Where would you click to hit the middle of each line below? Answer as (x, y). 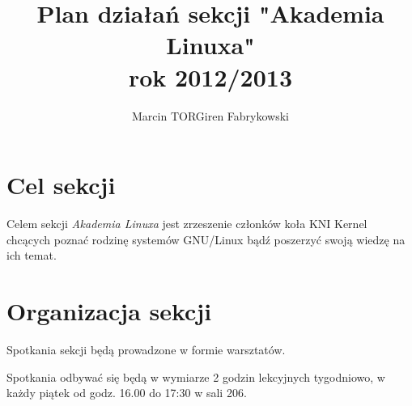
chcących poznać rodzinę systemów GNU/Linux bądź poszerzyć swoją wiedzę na (206, 239)
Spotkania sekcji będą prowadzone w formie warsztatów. (146, 349)
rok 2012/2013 (210, 76)
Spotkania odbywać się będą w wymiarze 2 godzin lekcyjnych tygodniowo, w (196, 376)
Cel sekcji (61, 185)
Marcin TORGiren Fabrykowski (210, 115)
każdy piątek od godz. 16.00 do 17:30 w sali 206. (127, 393)
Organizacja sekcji (109, 311)
